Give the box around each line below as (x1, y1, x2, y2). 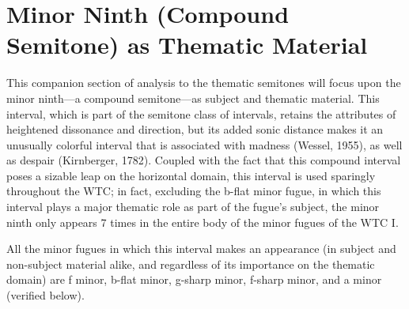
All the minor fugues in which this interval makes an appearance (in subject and (6, 240, 396, 257)
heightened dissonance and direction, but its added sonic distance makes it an (6, 121, 384, 138)
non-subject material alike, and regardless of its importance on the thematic (6, 255, 375, 272)
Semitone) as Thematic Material (6, 28, 368, 61)
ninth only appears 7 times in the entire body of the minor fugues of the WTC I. (6, 213, 399, 230)
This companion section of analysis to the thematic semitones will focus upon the (6, 74, 401, 91)
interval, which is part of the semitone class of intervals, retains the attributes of (6, 105, 396, 122)
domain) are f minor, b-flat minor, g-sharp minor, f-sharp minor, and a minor (6, 271, 382, 288)
